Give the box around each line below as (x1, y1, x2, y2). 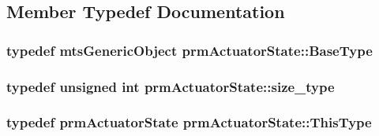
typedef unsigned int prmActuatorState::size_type (6, 76, 335, 96)
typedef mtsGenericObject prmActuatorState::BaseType (6, 40, 373, 60)
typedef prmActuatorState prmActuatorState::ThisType (6, 112, 372, 132)
